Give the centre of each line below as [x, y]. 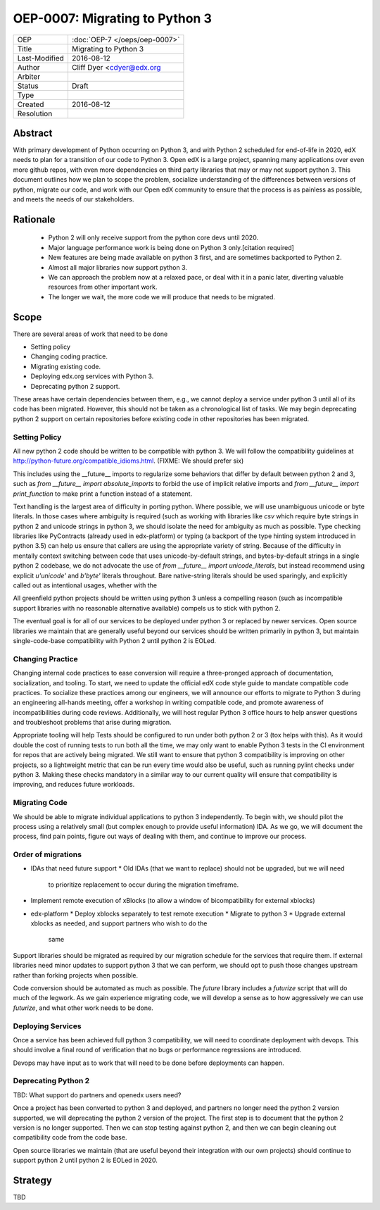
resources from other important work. [103, 287]
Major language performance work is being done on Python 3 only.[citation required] [171, 247]
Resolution [35, 113]
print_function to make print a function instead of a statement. [103, 494]
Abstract [33, 133]
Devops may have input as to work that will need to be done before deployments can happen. [148, 1063]
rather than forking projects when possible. [76, 975]
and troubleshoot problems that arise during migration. [92, 723]
